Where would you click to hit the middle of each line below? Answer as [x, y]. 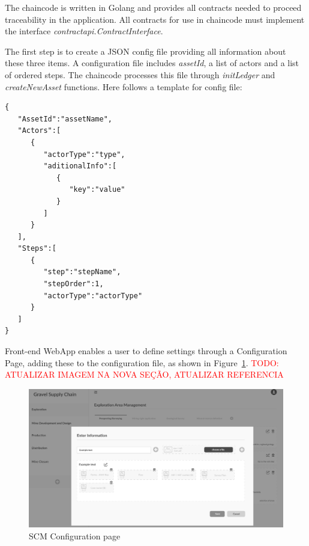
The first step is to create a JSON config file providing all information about [145, 51]
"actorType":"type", [84, 154]
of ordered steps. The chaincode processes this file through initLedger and [140, 74]
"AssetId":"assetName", [65, 119]
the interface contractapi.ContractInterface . [84, 31]
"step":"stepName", [82, 272]
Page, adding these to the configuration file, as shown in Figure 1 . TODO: [142, 362]
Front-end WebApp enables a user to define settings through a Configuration [146, 351]
